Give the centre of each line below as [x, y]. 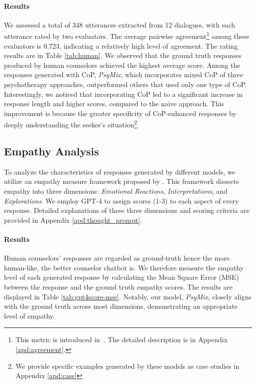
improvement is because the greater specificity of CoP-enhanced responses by [120, 113]
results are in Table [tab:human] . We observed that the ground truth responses [123, 55]
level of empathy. [30, 315]
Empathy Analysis [51, 151]
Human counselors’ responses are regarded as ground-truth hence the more [117, 258]
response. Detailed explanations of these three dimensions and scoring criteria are [127, 210]
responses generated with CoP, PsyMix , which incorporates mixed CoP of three [124, 74]
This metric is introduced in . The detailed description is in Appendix [121, 340]
